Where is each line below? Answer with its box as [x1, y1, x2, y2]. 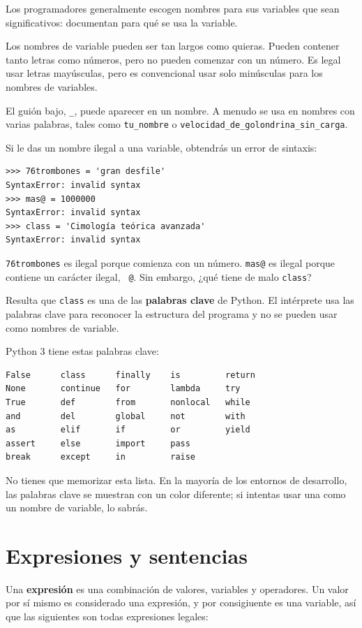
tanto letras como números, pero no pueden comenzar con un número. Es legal [6, 52, 341, 66]
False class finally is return [6, 370, 255, 380]
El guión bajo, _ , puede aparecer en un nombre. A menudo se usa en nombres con [6, 103, 355, 117]
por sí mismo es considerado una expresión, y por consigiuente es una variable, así [6, 595, 356, 610]
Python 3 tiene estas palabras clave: [6, 344, 159, 358]
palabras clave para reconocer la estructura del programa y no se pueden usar [6, 307, 338, 321]
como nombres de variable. [6, 320, 119, 335]
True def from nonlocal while [6, 397, 250, 407]
